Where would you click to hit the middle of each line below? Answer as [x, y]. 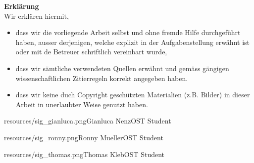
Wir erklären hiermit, [36, 16]
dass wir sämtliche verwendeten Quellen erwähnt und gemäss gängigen [122, 68]
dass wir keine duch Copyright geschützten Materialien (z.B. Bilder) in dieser [133, 95]
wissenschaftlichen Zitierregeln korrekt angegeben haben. [102, 78]
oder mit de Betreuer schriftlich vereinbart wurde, [91, 52]
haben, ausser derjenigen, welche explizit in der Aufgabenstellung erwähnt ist [133, 42]
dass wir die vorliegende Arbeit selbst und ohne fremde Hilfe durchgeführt [128, 32]
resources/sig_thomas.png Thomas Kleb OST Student [84, 154]
